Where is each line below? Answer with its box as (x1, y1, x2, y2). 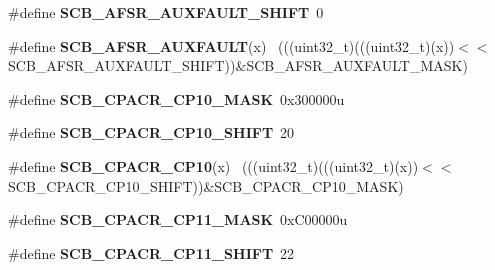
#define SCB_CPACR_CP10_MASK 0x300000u (8, 88, 345, 109)
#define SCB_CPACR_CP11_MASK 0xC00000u (8, 209, 348, 230)
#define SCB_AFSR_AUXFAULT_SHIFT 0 (8, 2, 324, 22)
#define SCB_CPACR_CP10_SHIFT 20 (8, 122, 295, 143)
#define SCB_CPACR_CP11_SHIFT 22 (8, 242, 295, 263)
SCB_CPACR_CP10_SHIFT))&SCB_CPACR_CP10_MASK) (8, 175, 404, 196)
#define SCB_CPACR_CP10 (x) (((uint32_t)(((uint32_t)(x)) (8, 155, 419, 176)
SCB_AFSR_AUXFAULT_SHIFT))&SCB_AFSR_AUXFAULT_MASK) (8, 55, 468, 76)
